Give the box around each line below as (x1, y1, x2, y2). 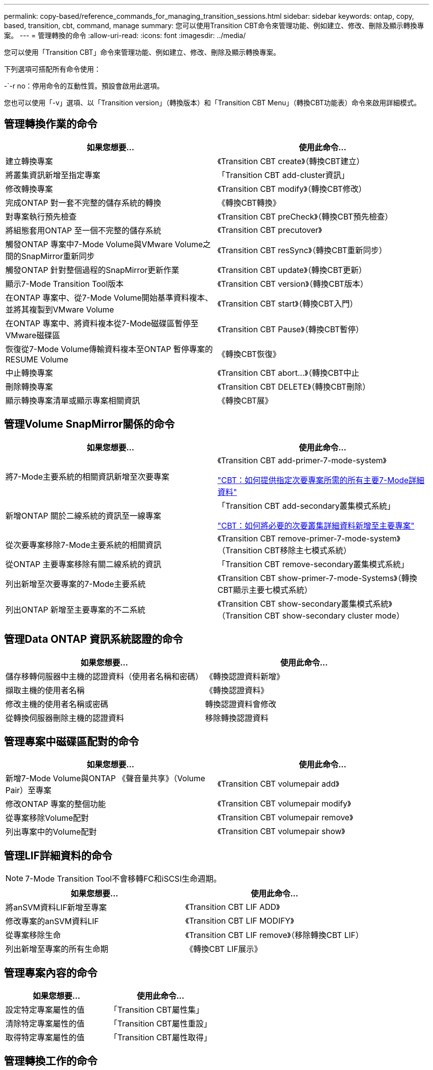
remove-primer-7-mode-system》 (278, 533, 400, 543)
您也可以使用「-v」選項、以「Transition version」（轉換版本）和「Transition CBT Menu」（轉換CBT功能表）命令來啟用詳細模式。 (4, 98, 421, 107)
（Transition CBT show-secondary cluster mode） (217, 610, 404, 621)
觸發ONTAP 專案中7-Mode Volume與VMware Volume (5, 239, 203, 249)
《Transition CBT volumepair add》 (217, 779, 340, 789)
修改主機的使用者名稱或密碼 (5, 699, 109, 709)
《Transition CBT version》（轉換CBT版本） (217, 278, 368, 289)
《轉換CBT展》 (217, 395, 273, 405)
